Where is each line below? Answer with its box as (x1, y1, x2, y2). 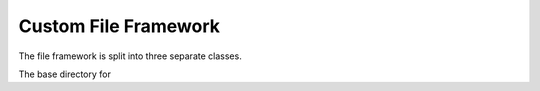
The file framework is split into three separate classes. (18, 50, 242, 62)
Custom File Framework (18, 15, 220, 37)
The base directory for (18, 68, 112, 80)
